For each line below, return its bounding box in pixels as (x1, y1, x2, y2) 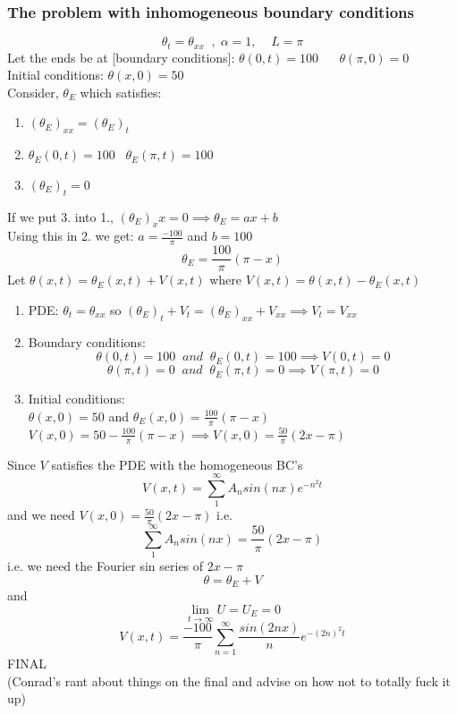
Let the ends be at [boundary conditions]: (7, 47, 235, 66)
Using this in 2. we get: (7, 226, 134, 245)
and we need (7, 506, 75, 524)
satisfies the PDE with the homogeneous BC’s (51, 455, 303, 473)
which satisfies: (80, 82, 162, 101)
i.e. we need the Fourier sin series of (7, 557, 204, 575)
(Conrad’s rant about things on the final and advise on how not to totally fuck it (7, 671, 451, 690)
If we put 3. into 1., (7, 207, 114, 225)
